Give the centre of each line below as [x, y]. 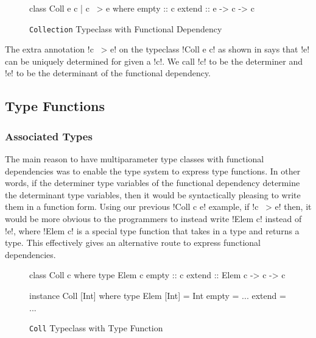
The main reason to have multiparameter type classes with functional [135, 159]
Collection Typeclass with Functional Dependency [126, 28]
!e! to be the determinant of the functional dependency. [108, 73]
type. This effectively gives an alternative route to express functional [133, 243]
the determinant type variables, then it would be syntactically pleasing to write [153, 194]
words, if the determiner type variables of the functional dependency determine [153, 183]
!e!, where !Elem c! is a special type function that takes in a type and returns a [152, 230]
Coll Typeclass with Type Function [96, 328]
